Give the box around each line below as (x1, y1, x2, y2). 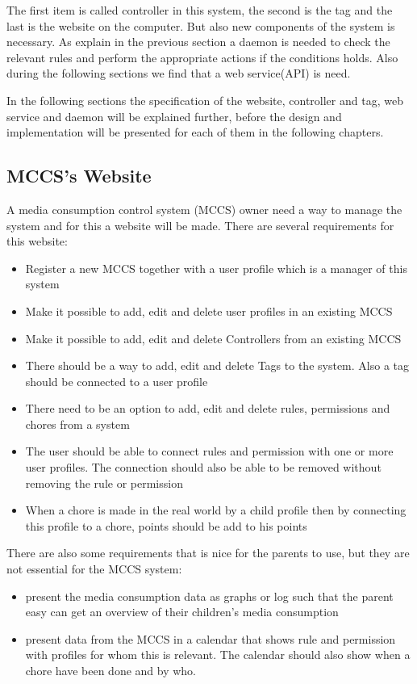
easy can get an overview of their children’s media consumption (25, 603, 339, 620)
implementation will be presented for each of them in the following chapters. (6, 124, 384, 141)
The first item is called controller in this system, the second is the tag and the (6, 2, 393, 18)
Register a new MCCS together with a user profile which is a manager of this (25, 259, 407, 276)
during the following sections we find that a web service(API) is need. (6, 65, 351, 82)
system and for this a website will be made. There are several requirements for (6, 216, 394, 233)
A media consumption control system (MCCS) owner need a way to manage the (6, 200, 402, 217)
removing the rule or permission (25, 474, 183, 491)
